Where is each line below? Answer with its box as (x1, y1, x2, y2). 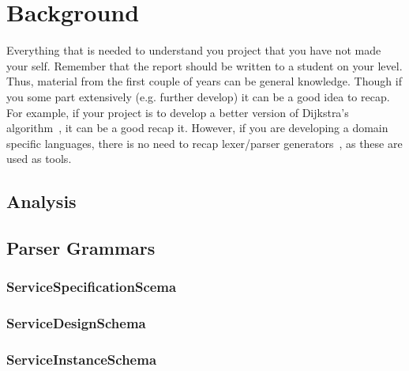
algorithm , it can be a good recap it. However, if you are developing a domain (6, 119, 388, 136)
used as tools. (6, 150, 72, 167)
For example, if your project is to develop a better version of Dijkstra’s (6, 104, 349, 120)
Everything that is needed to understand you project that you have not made (6, 42, 381, 59)
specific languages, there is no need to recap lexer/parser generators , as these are (6, 134, 403, 151)
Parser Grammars (6, 236, 156, 260)
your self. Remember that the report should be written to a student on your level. (6, 57, 403, 74)
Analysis (6, 189, 77, 214)
